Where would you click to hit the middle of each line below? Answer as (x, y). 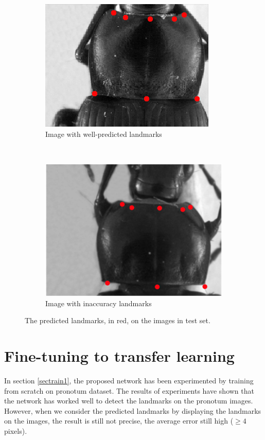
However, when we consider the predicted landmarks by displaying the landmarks (133, 410)
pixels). (16, 431)
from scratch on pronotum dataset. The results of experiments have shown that (129, 390)
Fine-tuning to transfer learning (119, 356)
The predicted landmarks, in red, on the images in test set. (118, 320)
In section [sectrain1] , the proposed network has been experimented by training (129, 381)
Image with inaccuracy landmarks (99, 303)
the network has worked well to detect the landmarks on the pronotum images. (129, 401)
